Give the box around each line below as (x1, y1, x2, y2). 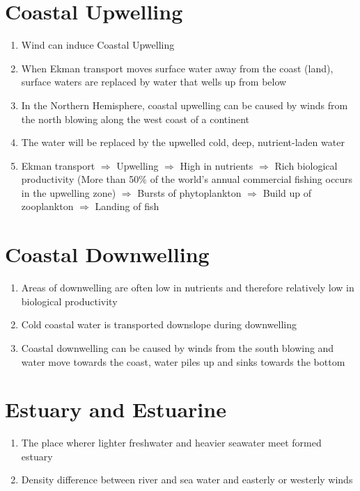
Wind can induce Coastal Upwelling (21, 38, 175, 52)
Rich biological (274, 158, 338, 172)
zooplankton (21, 199, 74, 214)
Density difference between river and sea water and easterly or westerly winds (21, 472, 353, 487)
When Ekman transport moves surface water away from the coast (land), (21, 61, 334, 75)
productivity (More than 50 (21, 172, 139, 186)
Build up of (263, 185, 312, 200)
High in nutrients (180, 158, 253, 172)
